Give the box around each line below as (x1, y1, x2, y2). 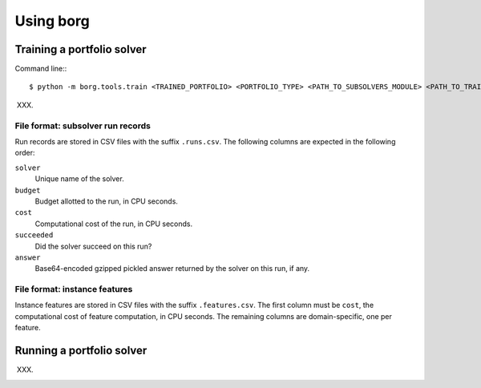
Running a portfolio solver (14, 344, 148, 358)
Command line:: (14, 64, 67, 74)
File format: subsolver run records (14, 120, 152, 131)
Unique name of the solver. (34, 174, 124, 184)
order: (14, 148, 35, 158)
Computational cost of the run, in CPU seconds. (34, 219, 192, 228)
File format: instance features (14, 284, 133, 295)
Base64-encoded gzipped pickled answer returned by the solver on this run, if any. (34, 264, 310, 273)
